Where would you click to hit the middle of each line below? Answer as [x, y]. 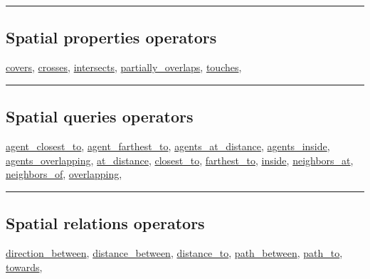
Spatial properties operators [111, 37]
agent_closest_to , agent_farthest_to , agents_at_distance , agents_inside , [168, 146]
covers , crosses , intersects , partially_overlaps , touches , [124, 67]
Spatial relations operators [105, 223]
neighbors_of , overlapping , [64, 174]
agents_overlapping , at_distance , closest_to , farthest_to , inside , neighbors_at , [180, 160]
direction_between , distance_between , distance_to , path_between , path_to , [174, 252]
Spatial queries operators [100, 116]
